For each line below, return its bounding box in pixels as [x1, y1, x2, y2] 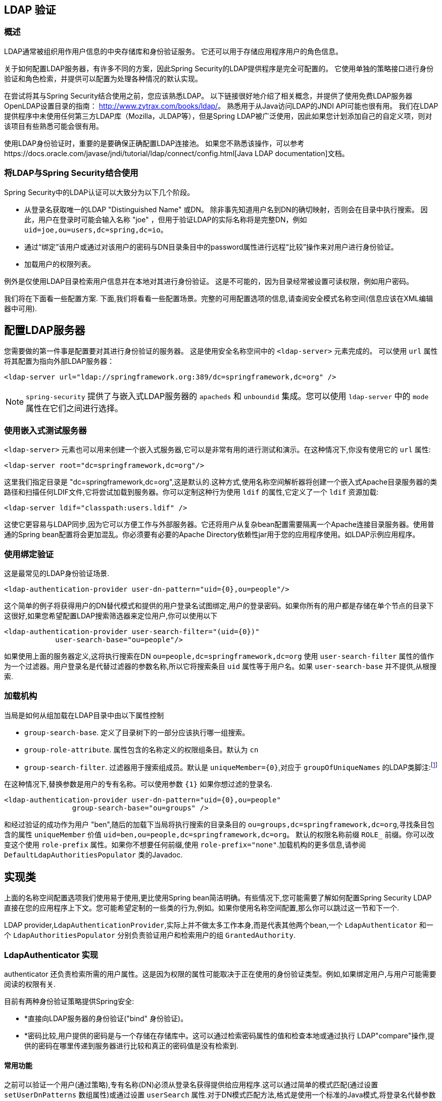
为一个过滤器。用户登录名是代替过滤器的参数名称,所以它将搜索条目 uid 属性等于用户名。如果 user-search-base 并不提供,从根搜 [4, 661, 436, 671]
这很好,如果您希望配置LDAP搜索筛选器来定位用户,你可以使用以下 [4, 611, 218, 620]
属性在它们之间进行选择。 [26, 403, 123, 414]
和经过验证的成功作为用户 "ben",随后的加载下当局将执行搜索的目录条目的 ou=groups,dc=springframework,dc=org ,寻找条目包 [4, 820, 434, 829]
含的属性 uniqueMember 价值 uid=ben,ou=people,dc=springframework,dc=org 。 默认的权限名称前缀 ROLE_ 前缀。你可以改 [4, 830, 434, 839]
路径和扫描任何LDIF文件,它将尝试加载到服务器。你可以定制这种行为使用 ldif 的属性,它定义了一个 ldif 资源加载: [4, 488, 379, 497]
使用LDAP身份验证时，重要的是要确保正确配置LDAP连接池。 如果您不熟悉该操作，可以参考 [4, 138, 305, 148]
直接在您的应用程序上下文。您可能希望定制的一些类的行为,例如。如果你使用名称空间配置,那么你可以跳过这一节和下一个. [4, 903, 400, 913]
